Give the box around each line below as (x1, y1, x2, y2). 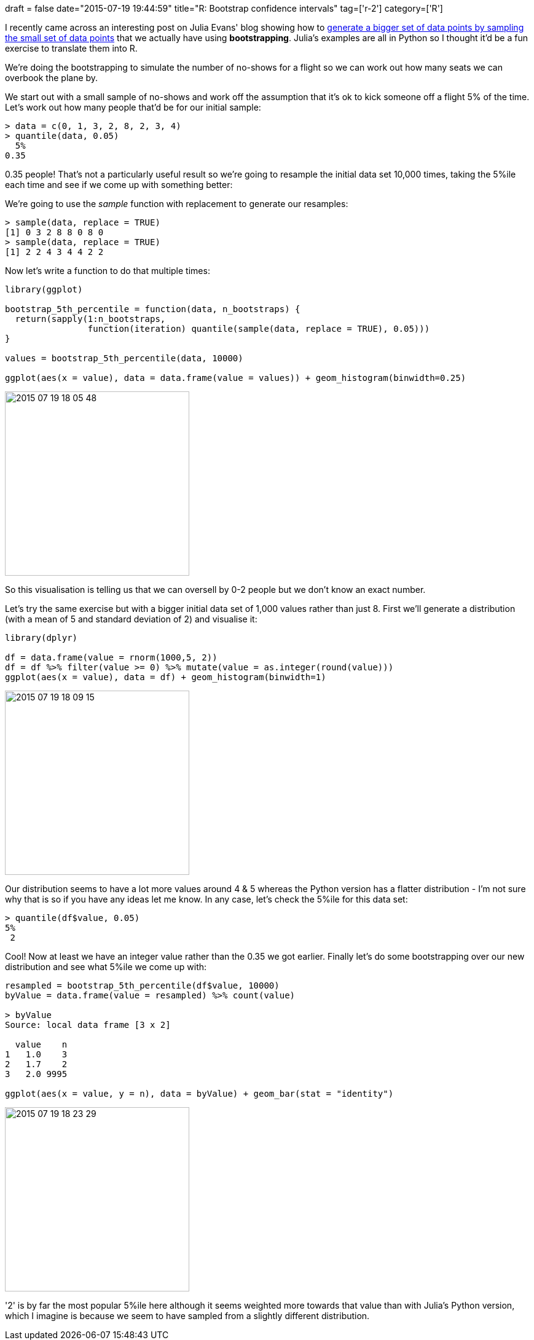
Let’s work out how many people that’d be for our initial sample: (5, 102, 261, 112)
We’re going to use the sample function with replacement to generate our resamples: (5, 198, 348, 209)
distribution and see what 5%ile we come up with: (5, 962, 207, 972)
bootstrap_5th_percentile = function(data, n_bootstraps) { (5, 304, 300, 314)
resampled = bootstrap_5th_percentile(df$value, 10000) (5, 981, 280, 990)
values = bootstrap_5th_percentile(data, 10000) (5, 353, 243, 363)
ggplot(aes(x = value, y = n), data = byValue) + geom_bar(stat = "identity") (5, 1089, 394, 1099)
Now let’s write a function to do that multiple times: (5, 265, 210, 276)
